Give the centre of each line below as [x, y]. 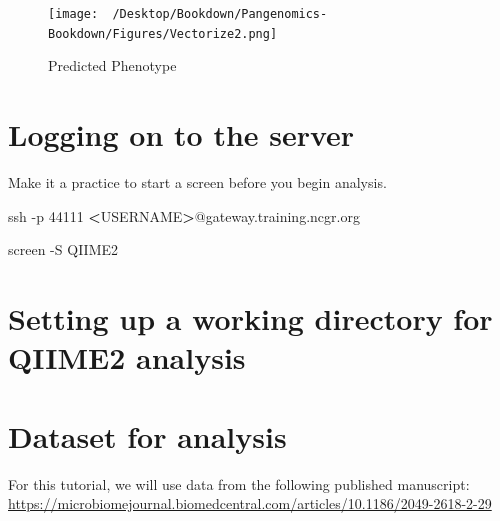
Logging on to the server [181, 134]
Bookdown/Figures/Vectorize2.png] [163, 33]
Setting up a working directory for [250, 318]
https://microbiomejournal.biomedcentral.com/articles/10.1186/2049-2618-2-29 [250, 503]
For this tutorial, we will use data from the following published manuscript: [239, 483]
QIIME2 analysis [127, 357]
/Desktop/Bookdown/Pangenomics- [220, 14]
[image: [73, 14]
